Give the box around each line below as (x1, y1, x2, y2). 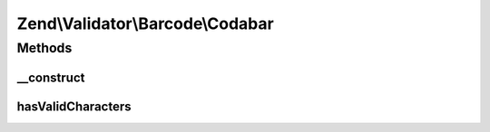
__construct (16, 70, 85, 85)
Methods (16, 40, 73, 56)
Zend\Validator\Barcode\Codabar (16, 14, 274, 33)
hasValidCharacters (16, 99, 132, 114)
